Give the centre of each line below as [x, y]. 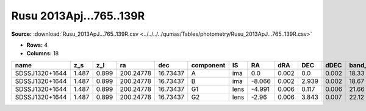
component [208, 65]
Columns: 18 [43, 53]
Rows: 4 [37, 45]
